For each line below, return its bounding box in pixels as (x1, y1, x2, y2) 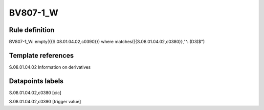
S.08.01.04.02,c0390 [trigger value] (9, 99, 81, 105)
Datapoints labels (9, 77, 64, 85)
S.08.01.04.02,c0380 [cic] (9, 90, 62, 95)
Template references (9, 51, 74, 59)
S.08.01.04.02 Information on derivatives (9, 64, 91, 70)
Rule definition (9, 26, 55, 34)
